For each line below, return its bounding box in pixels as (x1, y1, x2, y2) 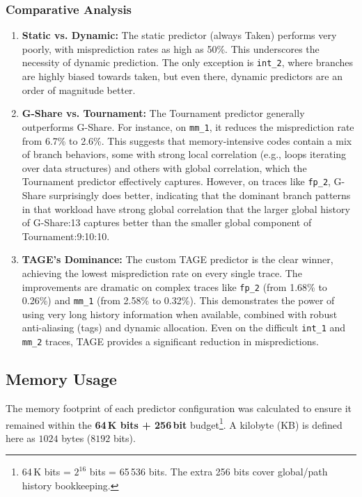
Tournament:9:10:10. (22, 228, 110, 243)
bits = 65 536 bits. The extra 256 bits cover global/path (89, 464, 328, 479)
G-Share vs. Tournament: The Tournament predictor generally (22, 106, 305, 120)
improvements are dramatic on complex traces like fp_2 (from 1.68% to (22, 279, 327, 294)
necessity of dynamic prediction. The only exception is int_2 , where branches (22, 55, 354, 70)
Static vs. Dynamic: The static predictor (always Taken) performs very (22, 28, 337, 42)
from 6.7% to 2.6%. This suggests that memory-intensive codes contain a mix (22, 133, 352, 148)
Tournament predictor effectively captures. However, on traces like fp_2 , (22, 174, 331, 189)
